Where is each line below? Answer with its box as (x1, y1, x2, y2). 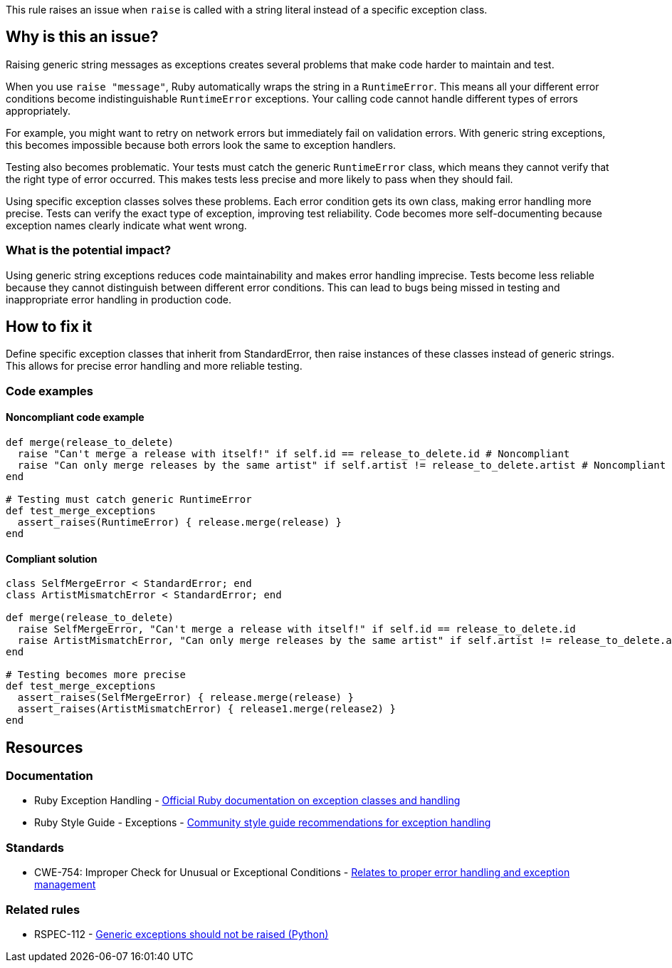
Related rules (6, 902, 80, 917)
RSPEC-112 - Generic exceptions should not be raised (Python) (34, 927, 329, 940)
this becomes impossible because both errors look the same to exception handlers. (6, 138, 397, 151)
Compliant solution (6, 552, 98, 565)
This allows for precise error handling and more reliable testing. (6, 360, 303, 373)
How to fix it (6, 318, 93, 336)
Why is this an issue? (6, 28, 159, 46)
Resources (6, 738, 83, 756)
